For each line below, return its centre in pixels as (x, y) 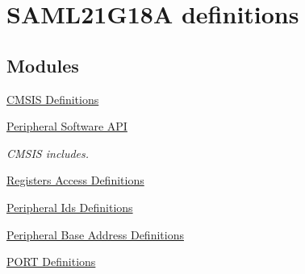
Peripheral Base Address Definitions (95, 234)
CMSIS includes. (48, 153)
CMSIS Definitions (53, 99)
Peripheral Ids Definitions (70, 207)
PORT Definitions (51, 262)
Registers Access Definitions (75, 180)
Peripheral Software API (67, 126)
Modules (43, 65)
